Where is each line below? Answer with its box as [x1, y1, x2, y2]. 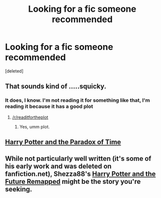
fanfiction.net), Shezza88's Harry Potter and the [5, 170, 156, 178]
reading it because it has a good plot [5, 103, 93, 110]
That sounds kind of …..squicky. [5, 82, 107, 91]
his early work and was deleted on [5, 162, 112, 171]
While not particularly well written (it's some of [5, 154, 152, 163]
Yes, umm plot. [19, 124, 50, 129]
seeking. [5, 185, 33, 194]
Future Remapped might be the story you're [5, 177, 141, 186]
